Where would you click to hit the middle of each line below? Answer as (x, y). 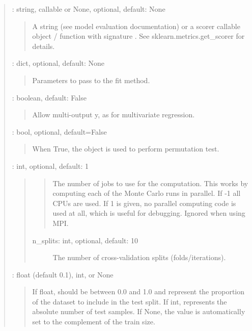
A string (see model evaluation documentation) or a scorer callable (136, 26)
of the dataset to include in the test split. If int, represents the (130, 301)
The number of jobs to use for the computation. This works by (150, 183)
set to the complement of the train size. (94, 322)
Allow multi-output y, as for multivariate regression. (114, 114)
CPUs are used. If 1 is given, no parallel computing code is (144, 203)
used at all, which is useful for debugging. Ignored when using (149, 213)
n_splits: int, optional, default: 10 (85, 240)
